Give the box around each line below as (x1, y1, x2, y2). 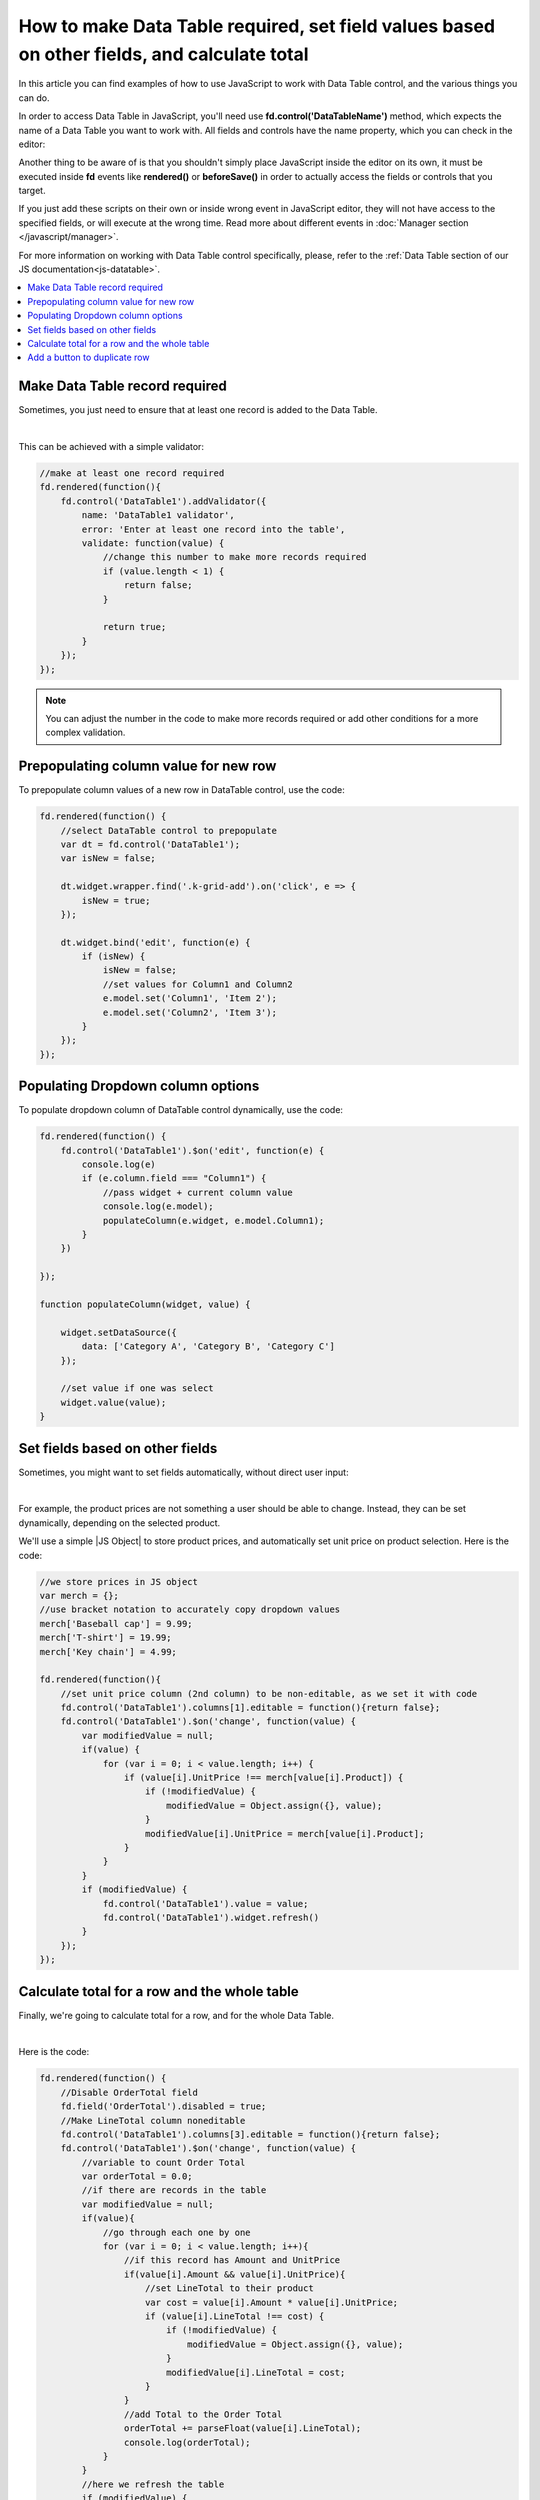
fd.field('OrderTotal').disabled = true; (60, 2101, 267, 2112)
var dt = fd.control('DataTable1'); (60, 838, 240, 850)
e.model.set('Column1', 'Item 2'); (102, 993, 277, 1004)
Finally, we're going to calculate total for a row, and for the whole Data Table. (18, 2009, 335, 2021)
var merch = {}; (39, 1590, 120, 1601)
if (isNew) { (81, 951, 146, 962)
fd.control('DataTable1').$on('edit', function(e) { (60, 1145, 325, 1156)
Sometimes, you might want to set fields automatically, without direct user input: (18, 1466, 349, 1478)
